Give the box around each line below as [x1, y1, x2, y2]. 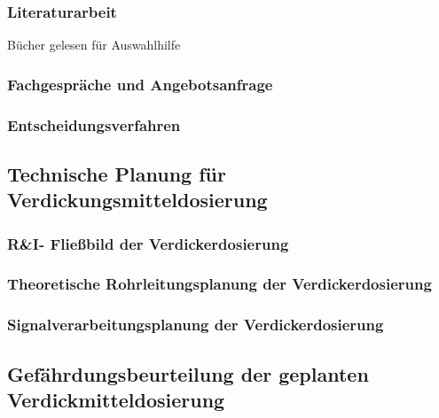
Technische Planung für [7, 159, 226, 187]
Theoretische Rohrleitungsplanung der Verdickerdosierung [7, 273, 432, 295]
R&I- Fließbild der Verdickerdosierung [7, 232, 289, 254]
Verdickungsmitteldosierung [7, 186, 268, 213]
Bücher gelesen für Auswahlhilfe [7, 35, 181, 54]
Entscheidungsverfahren [7, 113, 181, 135]
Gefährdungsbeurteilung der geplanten [7, 360, 369, 387]
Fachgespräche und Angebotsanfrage [7, 73, 273, 95]
